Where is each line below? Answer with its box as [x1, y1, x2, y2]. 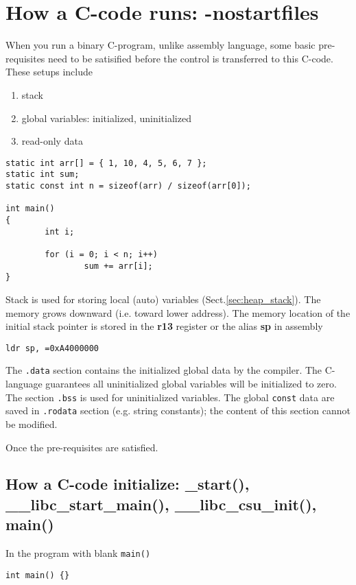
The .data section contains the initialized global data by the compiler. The [5, 363, 322, 377]
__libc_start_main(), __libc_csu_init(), [5, 493, 317, 514]
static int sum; [5, 169, 80, 180]
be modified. [5, 416, 58, 431]
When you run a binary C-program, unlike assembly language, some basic [5, 38, 316, 52]
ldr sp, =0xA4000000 [5, 343, 99, 353]
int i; [45, 226, 75, 237]
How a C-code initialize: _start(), [5, 473, 250, 494]
